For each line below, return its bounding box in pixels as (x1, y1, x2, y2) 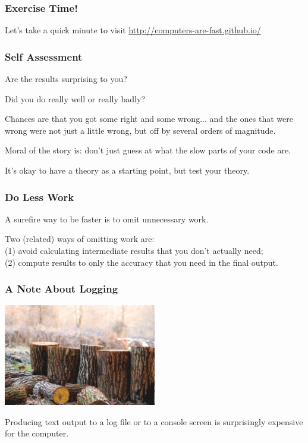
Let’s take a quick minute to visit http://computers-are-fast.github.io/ (5, 24, 261, 36)
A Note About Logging (5, 281, 118, 296)
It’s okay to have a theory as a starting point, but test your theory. (5, 164, 250, 176)
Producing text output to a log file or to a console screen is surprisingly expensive (5, 415, 303, 428)
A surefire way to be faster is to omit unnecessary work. (5, 212, 209, 225)
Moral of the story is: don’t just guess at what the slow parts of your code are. (5, 144, 291, 156)
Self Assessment (5, 49, 83, 64)
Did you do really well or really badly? (5, 92, 145, 105)
